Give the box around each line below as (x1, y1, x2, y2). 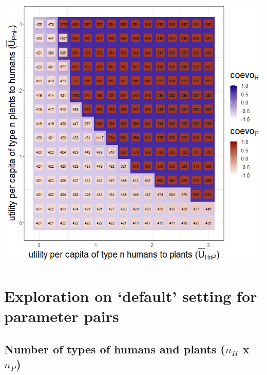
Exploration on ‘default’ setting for (4, 285, 257, 306)
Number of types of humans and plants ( (4, 341, 225, 356)
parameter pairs (4, 305, 119, 326)
